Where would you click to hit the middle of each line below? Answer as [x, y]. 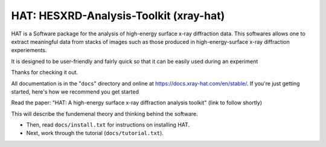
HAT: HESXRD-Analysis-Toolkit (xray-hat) [118, 16]
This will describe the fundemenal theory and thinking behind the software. [105, 113]
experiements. [29, 50]
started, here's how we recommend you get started [75, 91]
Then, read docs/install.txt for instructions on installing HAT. [108, 125]
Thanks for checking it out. [45, 73]
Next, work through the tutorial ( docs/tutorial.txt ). [95, 133]
